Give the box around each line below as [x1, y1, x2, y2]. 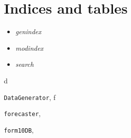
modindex [15, 42, 44, 53]
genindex [15, 26, 41, 37]
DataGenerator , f [4, 92, 56, 102]
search [15, 59, 34, 69]
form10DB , [4, 124, 34, 135]
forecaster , [4, 108, 41, 118]
